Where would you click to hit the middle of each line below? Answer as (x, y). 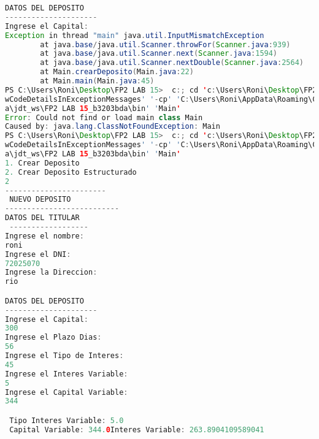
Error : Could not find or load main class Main (104, 117)
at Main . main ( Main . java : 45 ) (97, 81)
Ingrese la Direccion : (51, 273)
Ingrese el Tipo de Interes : (64, 356)
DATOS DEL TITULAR (42, 218)
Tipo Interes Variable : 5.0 (67, 420)
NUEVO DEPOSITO (40, 200)
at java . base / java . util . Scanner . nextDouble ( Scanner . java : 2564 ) (172, 63)
